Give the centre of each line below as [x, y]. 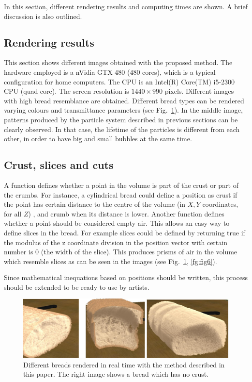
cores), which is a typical [179, 72]
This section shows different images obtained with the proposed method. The [118, 62]
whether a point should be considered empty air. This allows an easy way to [117, 223]
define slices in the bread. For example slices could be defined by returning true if [125, 232]
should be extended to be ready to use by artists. [77, 287]
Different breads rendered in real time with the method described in [124, 364]
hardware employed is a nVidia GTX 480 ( [67, 72]
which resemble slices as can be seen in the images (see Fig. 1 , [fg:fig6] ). [111, 261]
